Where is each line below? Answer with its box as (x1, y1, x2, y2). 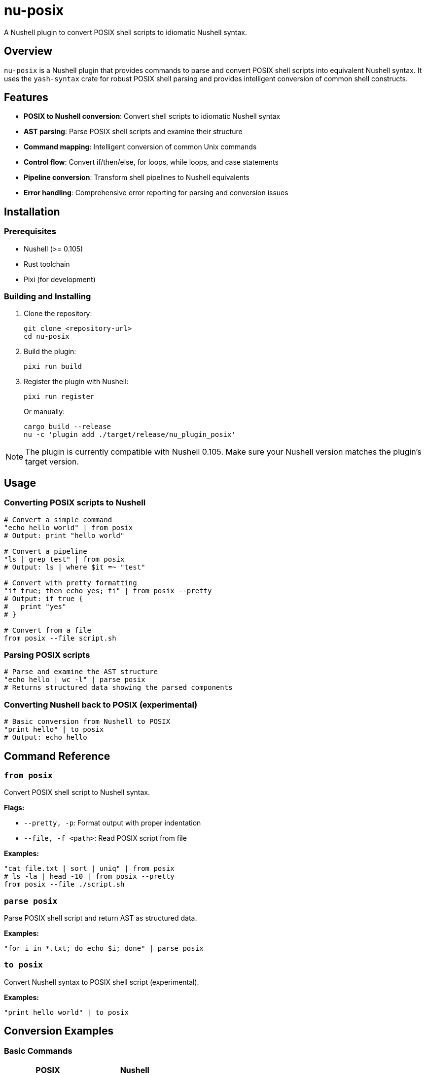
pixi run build (24, 362, 82, 371)
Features (4, 91, 48, 104)
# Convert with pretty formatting (4, 578, 137, 587)
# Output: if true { (4, 594, 83, 603)
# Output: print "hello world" (4, 531, 125, 539)
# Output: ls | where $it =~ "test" (4, 563, 145, 571)
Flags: (4, 803, 25, 812)
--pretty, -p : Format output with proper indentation (24, 819, 201, 827)
